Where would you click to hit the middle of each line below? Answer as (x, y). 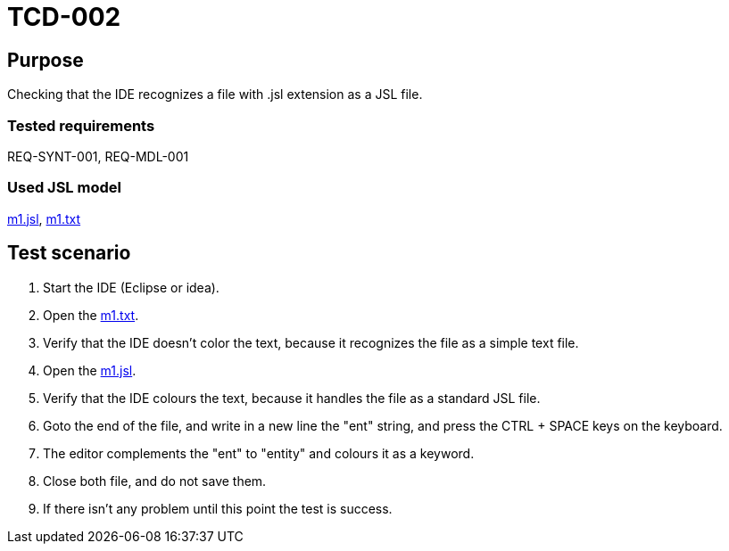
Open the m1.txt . (91, 315)
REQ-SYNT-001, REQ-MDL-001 (98, 156)
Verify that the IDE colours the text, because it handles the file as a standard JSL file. (292, 398)
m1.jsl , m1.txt (44, 218)
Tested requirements (81, 125)
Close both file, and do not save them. (155, 481)
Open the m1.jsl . (90, 370)
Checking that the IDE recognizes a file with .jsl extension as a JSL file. (215, 95)
